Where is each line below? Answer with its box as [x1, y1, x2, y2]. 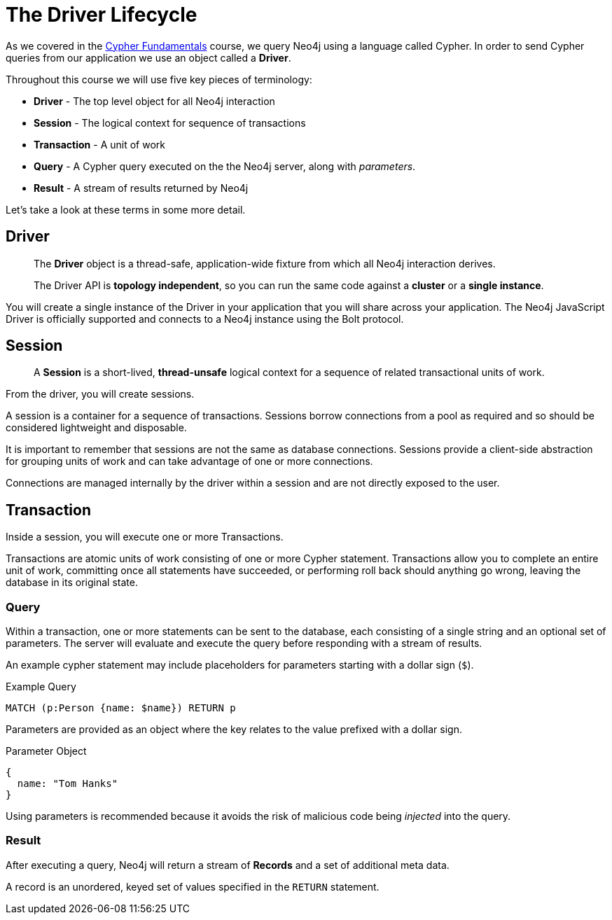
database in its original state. [6, 576, 138, 589]
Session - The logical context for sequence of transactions [34, 116, 306, 129]
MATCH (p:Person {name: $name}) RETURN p [6, 702, 236, 714]
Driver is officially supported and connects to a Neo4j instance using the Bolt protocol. [6, 312, 404, 325]
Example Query [6, 681, 76, 693]
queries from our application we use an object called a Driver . [6, 51, 291, 64]
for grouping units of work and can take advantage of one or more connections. [6, 455, 373, 468]
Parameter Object [6, 745, 87, 758]
